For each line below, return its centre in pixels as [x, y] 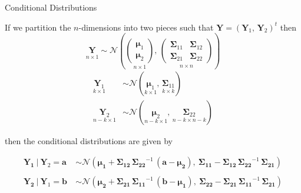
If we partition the [38, 27]
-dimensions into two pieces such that [146, 27]
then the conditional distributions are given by [89, 140]
